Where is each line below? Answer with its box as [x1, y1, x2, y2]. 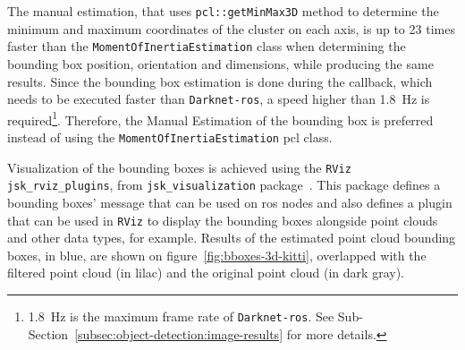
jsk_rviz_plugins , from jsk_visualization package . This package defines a [7, 175, 441, 194]
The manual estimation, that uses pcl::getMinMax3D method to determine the [7, 2, 439, 20]
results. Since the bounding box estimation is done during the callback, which [7, 72, 433, 90]
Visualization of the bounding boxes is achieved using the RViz [7, 158, 351, 176]
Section [28, 324, 69, 343]
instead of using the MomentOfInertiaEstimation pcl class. [7, 128, 333, 146]
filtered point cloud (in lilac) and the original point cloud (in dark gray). [7, 263, 404, 282]
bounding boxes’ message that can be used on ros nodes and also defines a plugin [7, 192, 452, 211]
